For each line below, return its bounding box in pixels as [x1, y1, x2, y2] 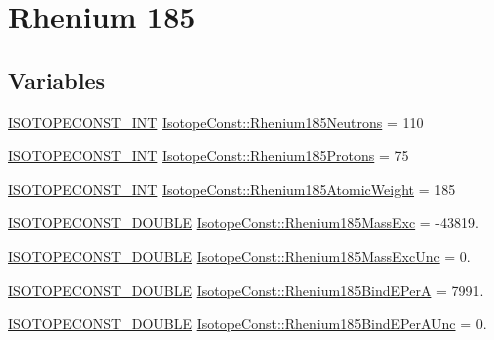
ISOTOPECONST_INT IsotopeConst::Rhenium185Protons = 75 [8, 145, 409, 166]
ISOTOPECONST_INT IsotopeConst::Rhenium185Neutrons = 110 [8, 111, 424, 132]
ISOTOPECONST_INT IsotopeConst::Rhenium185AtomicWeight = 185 [8, 178, 456, 199]
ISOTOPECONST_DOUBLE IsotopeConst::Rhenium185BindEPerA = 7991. [8, 279, 484, 300]
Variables [8, 64, 106, 95]
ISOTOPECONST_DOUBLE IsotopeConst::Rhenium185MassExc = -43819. [8, 212, 479, 233]
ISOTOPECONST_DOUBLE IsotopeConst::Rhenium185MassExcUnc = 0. [8, 245, 471, 266]
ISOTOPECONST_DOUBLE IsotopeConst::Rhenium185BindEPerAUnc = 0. [8, 313, 487, 334]
